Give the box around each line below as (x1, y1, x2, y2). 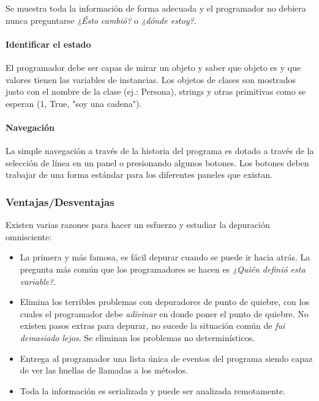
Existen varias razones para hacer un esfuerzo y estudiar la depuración (6, 218, 270, 231)
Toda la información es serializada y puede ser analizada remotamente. (20, 384, 285, 397)
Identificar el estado (6, 37, 91, 50)
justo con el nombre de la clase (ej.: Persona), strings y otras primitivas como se (6, 85, 306, 98)
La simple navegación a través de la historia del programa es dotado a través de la (6, 144, 314, 157)
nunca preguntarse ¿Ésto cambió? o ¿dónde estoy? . (6, 13, 197, 26)
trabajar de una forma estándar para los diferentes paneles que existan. (6, 168, 272, 181)
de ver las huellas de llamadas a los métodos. (20, 364, 188, 377)
